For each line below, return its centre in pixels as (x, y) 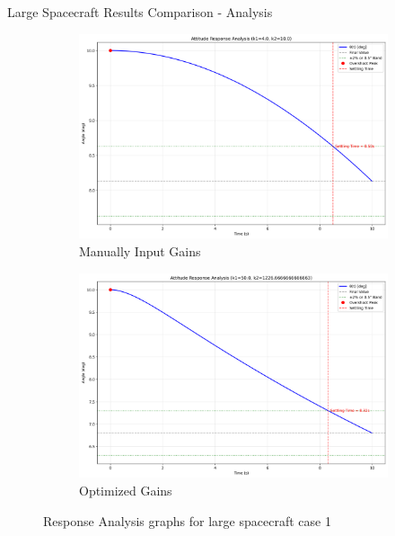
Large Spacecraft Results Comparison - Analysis (140, 12)
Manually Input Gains (140, 250)
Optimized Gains (126, 490)
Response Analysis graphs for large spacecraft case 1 (187, 520)
